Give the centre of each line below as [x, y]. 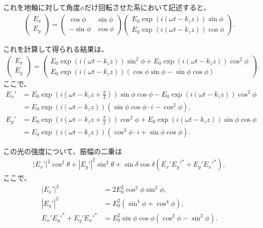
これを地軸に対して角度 [42, 7]
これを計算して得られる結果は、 [56, 49]
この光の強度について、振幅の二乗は [62, 151]
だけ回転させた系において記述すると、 [147, 7]
